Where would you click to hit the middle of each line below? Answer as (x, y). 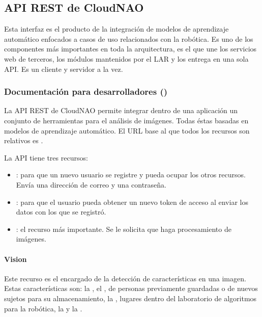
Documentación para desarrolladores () (86, 91)
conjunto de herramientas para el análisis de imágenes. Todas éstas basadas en (126, 120)
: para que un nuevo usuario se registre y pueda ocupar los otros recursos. (131, 175)
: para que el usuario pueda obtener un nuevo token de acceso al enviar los (132, 202)
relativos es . (24, 140)
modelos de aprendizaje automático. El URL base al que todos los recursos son (127, 130)
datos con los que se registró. (61, 212)
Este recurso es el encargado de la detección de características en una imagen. (125, 278)
